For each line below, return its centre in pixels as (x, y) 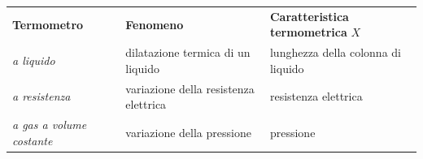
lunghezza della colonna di (335, 52)
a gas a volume (50, 125)
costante (33, 140)
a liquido (34, 60)
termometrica (308, 32)
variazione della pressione (188, 132)
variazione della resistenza (190, 88)
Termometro (48, 24)
